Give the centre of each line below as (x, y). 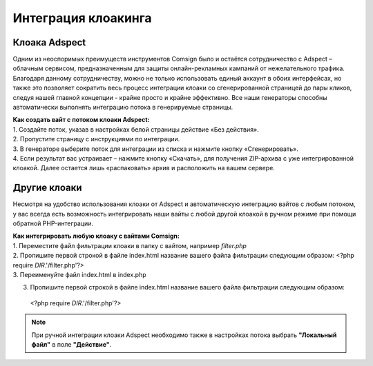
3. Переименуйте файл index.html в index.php (79, 275)
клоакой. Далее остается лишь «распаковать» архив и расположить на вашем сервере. (144, 168)
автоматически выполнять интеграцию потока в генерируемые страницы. (123, 108)
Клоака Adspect (49, 42)
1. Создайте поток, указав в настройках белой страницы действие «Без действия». (136, 129)
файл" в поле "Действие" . (71, 344)
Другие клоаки (47, 188)
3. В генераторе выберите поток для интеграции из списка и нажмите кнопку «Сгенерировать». (155, 149)
